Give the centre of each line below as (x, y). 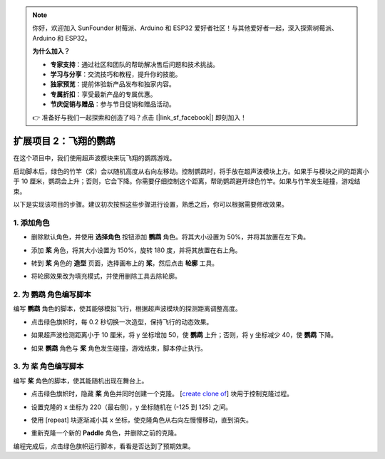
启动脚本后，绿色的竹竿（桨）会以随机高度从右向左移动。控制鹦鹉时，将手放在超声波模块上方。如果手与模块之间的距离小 (191, 171)
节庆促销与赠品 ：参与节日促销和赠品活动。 (113, 104)
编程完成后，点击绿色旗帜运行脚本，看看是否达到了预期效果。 (104, 446)
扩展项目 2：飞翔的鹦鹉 (64, 141)
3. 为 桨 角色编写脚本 (48, 366)
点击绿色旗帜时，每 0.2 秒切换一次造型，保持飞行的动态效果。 (122, 321)
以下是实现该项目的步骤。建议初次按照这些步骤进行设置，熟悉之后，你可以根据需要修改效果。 (150, 204)
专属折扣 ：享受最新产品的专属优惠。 (103, 94)
